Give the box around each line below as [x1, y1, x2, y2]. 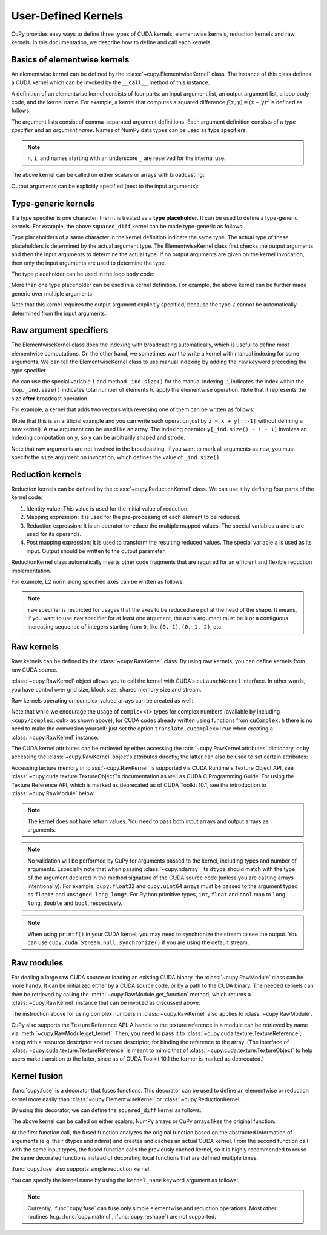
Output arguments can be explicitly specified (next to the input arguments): [11, 182, 199, 190]
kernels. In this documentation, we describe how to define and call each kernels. [11, 38, 212, 45]
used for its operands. [26, 531, 82, 538]
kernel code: [11, 494, 42, 501]
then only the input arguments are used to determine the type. [11, 259, 167, 267]
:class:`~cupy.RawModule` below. [11, 789, 95, 796]
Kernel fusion [11, 1071, 64, 1081]
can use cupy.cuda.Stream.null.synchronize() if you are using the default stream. [27, 939, 249, 946]
